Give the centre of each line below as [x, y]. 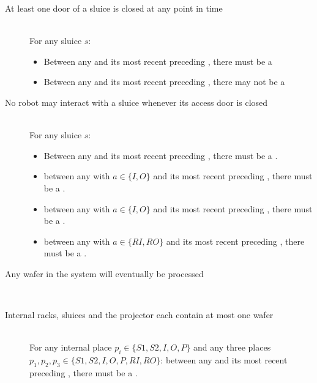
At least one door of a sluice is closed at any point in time [114, 8]
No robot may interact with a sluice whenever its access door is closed [136, 102]
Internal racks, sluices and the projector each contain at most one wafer [139, 315]
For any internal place [71, 347]
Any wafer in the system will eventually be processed [104, 273]
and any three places [232, 347]
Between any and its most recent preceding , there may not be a [164, 82]
